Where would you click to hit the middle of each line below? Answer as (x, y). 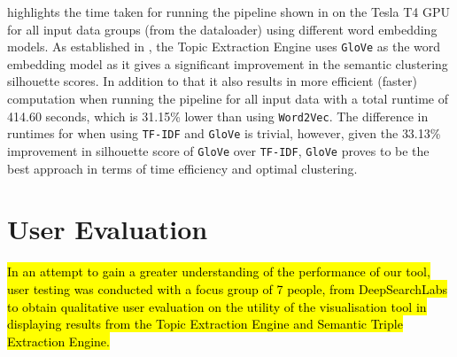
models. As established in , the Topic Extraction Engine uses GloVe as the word (224, 47)
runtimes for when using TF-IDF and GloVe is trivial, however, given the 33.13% (224, 133)
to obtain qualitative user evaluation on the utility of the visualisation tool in (217, 306)
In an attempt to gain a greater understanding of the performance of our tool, (219, 272)
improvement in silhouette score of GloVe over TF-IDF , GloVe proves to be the (218, 150)
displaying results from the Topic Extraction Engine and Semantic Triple (205, 324)
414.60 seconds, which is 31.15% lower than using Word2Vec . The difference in (218, 116)
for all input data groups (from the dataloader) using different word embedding (222, 29)
